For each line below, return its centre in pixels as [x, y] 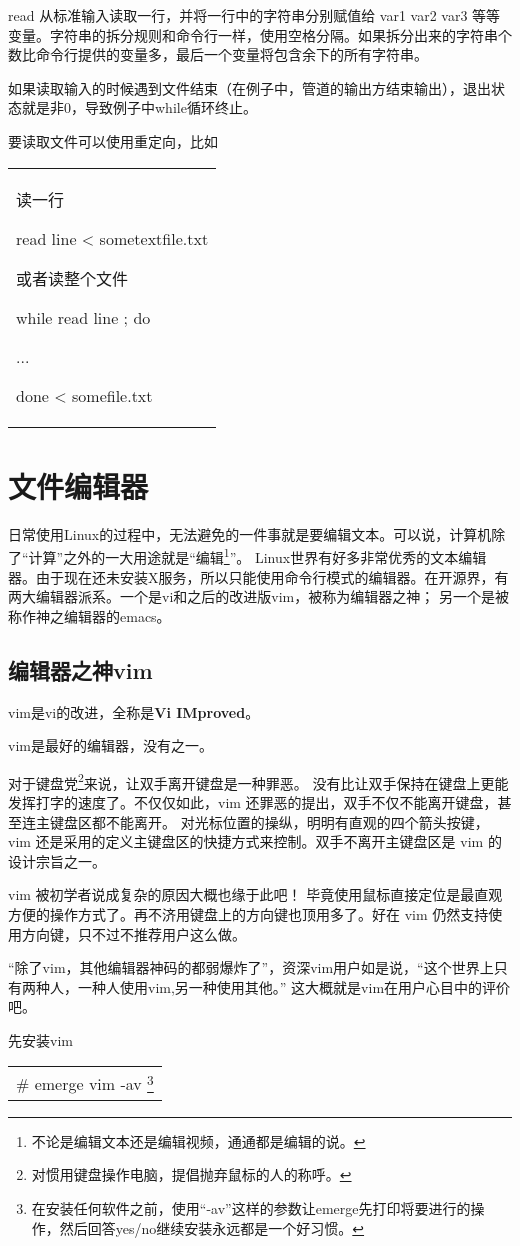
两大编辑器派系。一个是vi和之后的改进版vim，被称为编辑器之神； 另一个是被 [258, 596]
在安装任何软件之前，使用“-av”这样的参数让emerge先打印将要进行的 [251, 1208]
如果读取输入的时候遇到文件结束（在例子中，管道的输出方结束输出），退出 [249, 87]
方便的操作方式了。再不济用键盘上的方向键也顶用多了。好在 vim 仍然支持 [248, 913]
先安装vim [40, 1039]
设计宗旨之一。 [57, 860]
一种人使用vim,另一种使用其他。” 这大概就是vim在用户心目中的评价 [294, 986]
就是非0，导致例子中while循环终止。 [139, 107]
